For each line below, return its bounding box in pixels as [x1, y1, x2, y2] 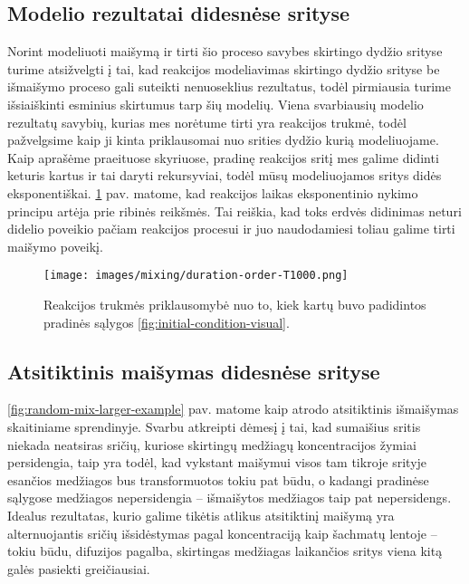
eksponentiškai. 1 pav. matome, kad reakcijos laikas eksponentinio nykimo [7, 183, 418, 202]
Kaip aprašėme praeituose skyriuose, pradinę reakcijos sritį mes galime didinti [7, 148, 439, 167]
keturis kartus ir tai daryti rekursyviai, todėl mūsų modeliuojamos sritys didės [7, 166, 442, 185]
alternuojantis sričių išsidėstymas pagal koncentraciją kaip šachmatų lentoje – [7, 523, 437, 542]
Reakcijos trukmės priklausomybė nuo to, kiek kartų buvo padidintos [43, 294, 426, 313]
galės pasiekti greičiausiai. [7, 559, 150, 578]
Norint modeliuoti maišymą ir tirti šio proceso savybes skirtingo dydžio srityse [7, 42, 443, 61]
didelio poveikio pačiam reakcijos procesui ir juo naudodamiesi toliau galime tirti [7, 219, 455, 238]
